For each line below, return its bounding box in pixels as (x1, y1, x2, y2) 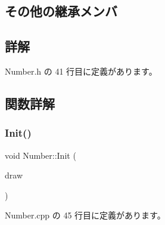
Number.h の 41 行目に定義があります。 (5, 64, 157, 77)
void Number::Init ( (5, 149, 76, 161)
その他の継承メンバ (5, 2, 117, 20)
